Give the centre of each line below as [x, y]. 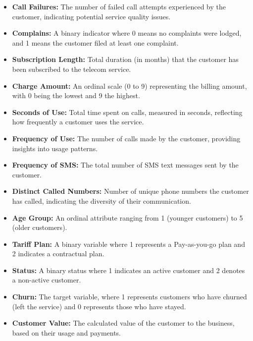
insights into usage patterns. [55, 148]
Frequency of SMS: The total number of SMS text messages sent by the [125, 165]
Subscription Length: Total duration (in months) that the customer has [125, 59]
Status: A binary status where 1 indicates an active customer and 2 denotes [128, 270]
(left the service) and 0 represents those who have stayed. [99, 306]
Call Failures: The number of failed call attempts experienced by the [119, 6]
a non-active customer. [47, 280]
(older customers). [40, 227]
